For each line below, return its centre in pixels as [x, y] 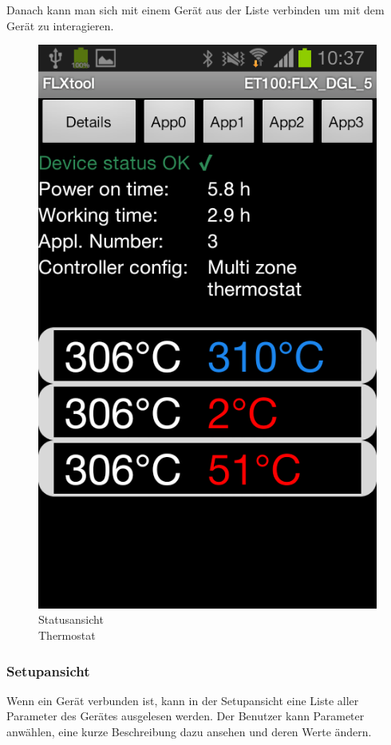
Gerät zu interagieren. [60, 25]
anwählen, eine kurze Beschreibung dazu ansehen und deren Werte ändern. [189, 732]
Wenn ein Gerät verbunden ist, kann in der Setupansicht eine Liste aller [183, 700]
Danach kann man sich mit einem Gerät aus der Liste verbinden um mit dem [195, 10]
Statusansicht [71, 619]
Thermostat [67, 635]
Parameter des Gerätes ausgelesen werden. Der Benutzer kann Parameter [186, 716]
